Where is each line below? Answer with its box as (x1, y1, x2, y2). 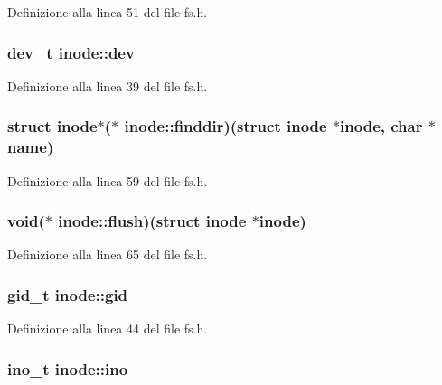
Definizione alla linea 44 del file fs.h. (7, 319, 208, 338)
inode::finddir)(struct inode (124, 115, 327, 137)
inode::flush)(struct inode (58, 210, 247, 232)
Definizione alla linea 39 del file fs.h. (7, 76, 208, 95)
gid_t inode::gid (7, 283, 128, 305)
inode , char (340, 115, 423, 137)
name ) (7, 136, 54, 158)
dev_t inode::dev (7, 41, 135, 63)
